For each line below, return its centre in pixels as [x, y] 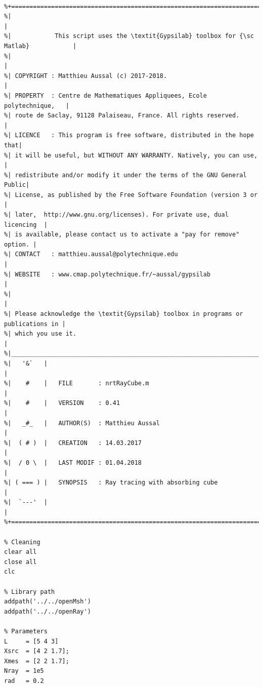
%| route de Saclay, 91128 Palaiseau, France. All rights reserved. [122, 116]
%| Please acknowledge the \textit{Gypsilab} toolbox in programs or [124, 314]
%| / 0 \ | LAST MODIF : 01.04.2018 [73, 462]
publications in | [35, 324]
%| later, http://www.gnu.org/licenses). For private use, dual [116, 215]
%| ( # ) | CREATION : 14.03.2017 [73, 443]
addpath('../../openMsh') [48, 602]
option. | [20, 244]
